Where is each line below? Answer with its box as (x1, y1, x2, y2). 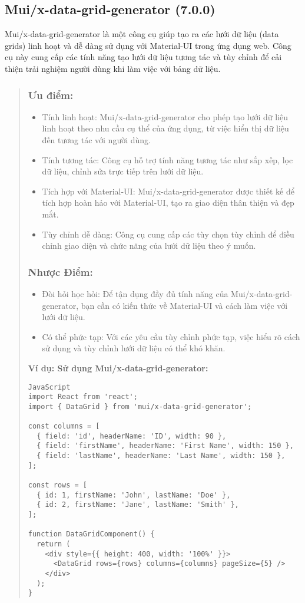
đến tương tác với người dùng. (42, 133, 151, 146)
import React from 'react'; (28, 393, 138, 401)
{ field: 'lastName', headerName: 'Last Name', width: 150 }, (37, 452, 286, 460)
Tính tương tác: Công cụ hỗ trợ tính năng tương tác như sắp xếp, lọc (42, 153, 293, 166)
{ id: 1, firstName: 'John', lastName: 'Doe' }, (37, 490, 231, 499)
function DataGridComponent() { (28, 530, 155, 539)
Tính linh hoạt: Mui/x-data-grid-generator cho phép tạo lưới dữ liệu (42, 110, 289, 123)
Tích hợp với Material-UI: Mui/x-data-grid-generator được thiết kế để (42, 184, 294, 197)
